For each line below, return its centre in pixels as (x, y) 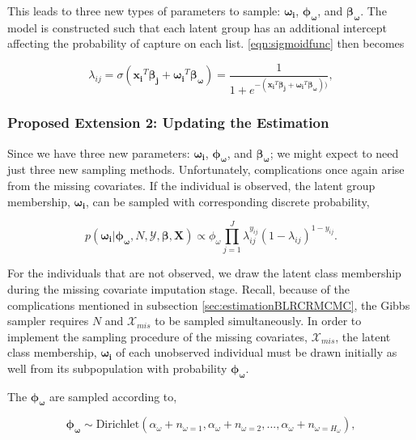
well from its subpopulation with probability (117, 368)
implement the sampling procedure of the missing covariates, (158, 336)
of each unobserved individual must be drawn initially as (257, 352)
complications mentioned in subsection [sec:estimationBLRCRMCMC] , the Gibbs (209, 305)
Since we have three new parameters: (99, 152)
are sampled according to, (113, 396)
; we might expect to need (334, 152)
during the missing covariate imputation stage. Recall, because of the (178, 288)
